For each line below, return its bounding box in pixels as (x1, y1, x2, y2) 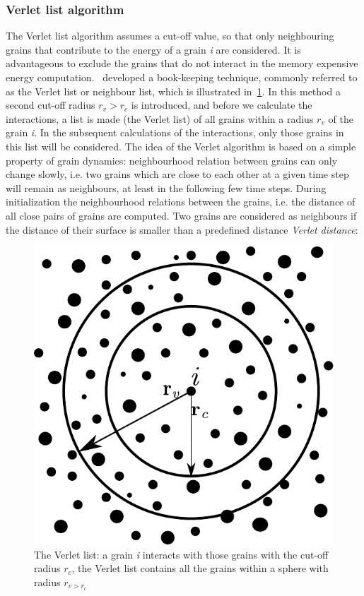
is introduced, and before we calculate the (131, 97, 312, 112)
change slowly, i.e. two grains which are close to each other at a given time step (6, 167, 349, 181)
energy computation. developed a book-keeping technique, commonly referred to (6, 70, 358, 84)
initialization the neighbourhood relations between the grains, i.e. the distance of (6, 194, 356, 209)
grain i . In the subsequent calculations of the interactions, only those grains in (6, 125, 344, 140)
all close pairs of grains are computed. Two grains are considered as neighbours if (6, 208, 357, 222)
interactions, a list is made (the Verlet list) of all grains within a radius (6, 111, 314, 126)
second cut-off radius (6, 97, 95, 112)
